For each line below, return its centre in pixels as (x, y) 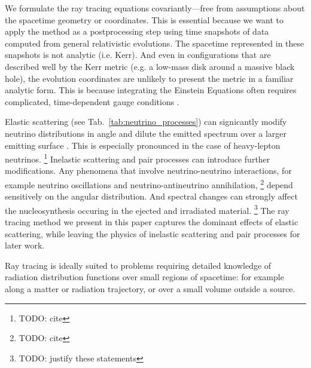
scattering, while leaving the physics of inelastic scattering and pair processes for (153, 233)
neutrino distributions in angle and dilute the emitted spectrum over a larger (146, 133)
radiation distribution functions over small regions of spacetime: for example (144, 277)
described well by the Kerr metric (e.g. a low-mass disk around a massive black (150, 66)
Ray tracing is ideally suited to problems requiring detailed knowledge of (138, 265)
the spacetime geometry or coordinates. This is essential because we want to (144, 19)
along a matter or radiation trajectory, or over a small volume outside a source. (150, 289)
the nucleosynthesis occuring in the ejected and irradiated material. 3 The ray (147, 209)
